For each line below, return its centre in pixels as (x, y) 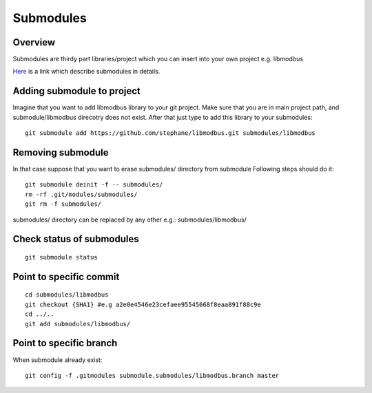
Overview (34, 42)
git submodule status (61, 257)
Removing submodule (61, 152)
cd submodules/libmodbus (67, 295)
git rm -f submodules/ (63, 204)
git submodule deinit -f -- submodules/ (94, 185)
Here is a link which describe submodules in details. (86, 72)
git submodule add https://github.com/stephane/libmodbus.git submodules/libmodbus (170, 133)
